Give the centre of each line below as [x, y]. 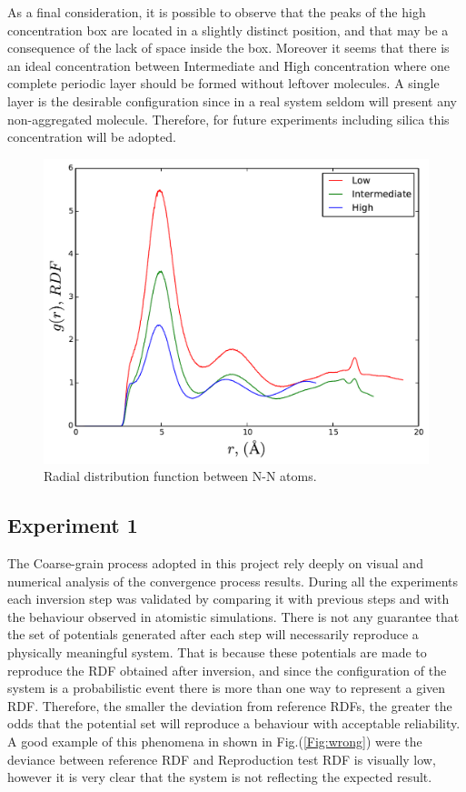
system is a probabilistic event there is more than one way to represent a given [227, 688]
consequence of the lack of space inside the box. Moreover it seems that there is [228, 48]
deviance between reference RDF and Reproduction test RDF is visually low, [222, 759]
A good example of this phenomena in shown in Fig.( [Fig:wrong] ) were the [215, 742]
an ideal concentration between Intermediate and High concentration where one [229, 65]
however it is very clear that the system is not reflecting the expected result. [220, 777]
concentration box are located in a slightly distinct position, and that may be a [228, 30]
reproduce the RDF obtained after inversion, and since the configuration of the [227, 670]
